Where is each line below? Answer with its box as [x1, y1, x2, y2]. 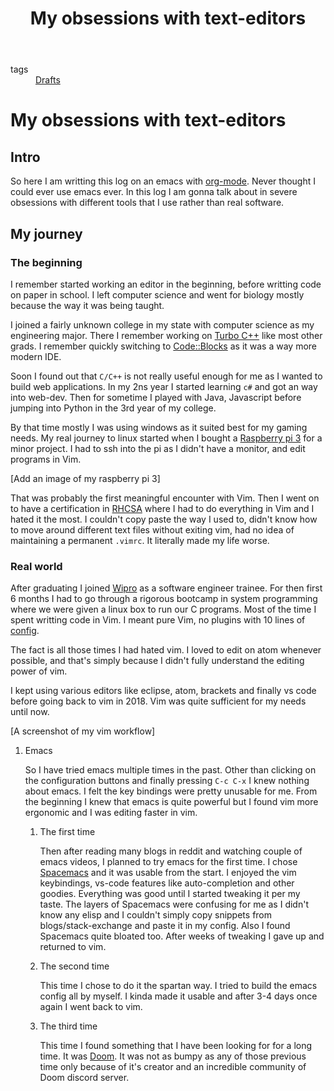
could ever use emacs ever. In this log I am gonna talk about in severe [10, 186, 298, 198]
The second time [39, 960, 110, 972]
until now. [10, 706, 50, 718]
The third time [39, 1020, 98, 1032]
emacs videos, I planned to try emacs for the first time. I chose [39, 856, 298, 868]
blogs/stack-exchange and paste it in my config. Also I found [39, 920, 291, 932]
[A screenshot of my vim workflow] [10, 725, 156, 737]
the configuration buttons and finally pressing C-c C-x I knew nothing [24, 775, 310, 787]
